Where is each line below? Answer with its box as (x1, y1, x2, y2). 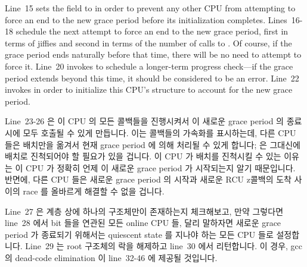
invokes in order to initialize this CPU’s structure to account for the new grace (5, 83, 293, 96)
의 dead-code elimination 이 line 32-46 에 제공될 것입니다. (5, 251, 218, 263)
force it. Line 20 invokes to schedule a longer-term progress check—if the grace (5, 59, 293, 72)
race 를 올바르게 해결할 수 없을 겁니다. (23, 184, 165, 197)
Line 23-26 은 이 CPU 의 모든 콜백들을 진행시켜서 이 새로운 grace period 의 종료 (5, 115, 302, 127)
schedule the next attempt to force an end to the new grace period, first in (15, 25, 289, 37)
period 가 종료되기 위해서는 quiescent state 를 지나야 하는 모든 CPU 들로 (5, 228, 274, 240)
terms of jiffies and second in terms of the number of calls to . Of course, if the (5, 36, 292, 49)
